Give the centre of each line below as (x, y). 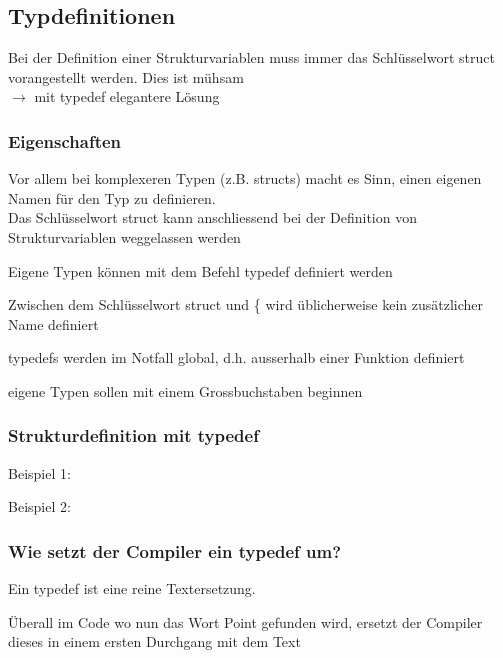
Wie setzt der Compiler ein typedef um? (175, 550)
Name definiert (53, 323)
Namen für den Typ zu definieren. (112, 197)
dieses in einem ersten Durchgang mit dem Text (154, 641)
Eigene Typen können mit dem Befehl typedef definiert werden (200, 270)
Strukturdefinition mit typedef (133, 435)
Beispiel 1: (39, 472)
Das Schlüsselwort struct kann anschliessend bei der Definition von (212, 217)
